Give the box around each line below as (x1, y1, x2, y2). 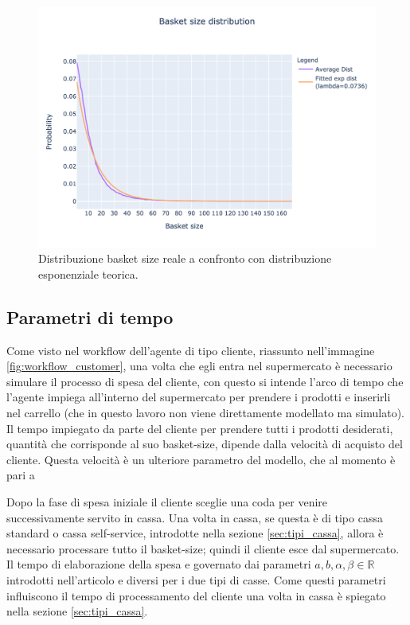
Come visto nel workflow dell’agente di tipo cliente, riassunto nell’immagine (6, 342, 375, 358)
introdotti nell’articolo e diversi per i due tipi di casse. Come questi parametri (6, 571, 386, 588)
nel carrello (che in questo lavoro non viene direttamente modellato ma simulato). (6, 404, 405, 421)
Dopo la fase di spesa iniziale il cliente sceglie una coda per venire (6, 494, 328, 510)
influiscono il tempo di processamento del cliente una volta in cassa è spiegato (6, 587, 386, 604)
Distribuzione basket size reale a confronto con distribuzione (38, 250, 332, 267)
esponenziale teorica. (38, 265, 139, 282)
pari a (6, 467, 35, 483)
